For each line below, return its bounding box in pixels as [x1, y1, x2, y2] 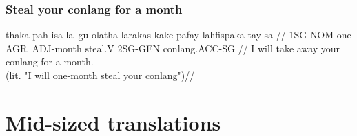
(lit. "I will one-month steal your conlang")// [6, 68, 195, 82]
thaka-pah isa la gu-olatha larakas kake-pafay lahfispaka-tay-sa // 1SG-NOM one [6, 27, 351, 42]
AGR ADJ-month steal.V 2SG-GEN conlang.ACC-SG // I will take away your [6, 41, 340, 55]
